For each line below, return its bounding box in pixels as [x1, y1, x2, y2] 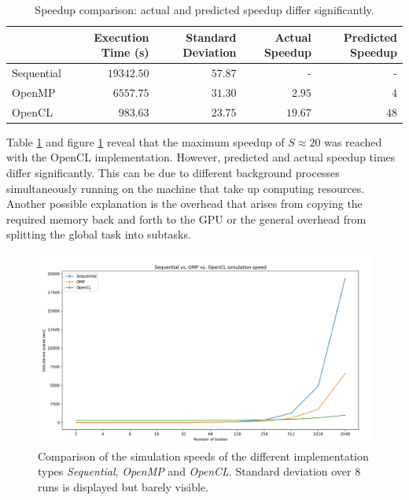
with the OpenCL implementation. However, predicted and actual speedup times [6, 149, 396, 165]
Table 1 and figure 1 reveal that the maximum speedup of [6, 133, 285, 150]
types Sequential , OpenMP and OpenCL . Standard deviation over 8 [38, 463, 361, 480]
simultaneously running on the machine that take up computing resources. [6, 180, 365, 196]
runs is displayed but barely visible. [38, 478, 209, 494]
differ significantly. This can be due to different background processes [6, 165, 340, 180]
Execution [94, 28, 149, 45]
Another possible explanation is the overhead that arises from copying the [6, 195, 363, 212]
